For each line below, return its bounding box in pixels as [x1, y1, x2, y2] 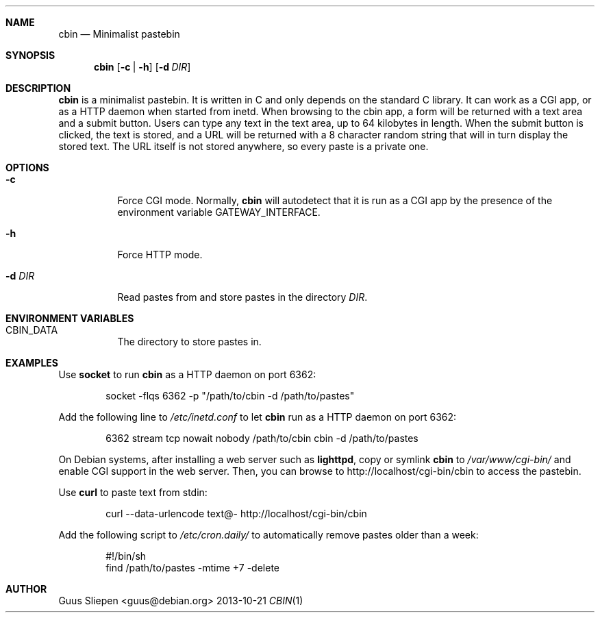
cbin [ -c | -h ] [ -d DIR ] [94, 61, 191, 73]
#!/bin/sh [105, 550, 147, 562]
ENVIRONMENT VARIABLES [5, 312, 134, 324]
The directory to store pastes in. [117, 336, 262, 347]
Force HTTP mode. [117, 249, 203, 260]
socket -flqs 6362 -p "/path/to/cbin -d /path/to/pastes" [105, 390, 355, 401]
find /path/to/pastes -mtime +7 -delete [105, 562, 280, 573]
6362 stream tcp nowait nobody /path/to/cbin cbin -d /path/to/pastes [105, 432, 418, 444]
